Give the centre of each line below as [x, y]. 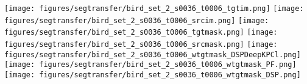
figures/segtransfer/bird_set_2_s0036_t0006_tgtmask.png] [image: [141, 33]
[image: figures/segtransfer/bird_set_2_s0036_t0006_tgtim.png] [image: [154, 9]
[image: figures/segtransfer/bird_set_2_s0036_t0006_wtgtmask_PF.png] [150, 65]
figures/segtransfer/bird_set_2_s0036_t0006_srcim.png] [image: [137, 20]
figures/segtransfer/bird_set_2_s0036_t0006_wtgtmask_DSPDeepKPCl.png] [153, 54]
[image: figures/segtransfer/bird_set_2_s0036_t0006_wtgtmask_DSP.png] [153, 75]
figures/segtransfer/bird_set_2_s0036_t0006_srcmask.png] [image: [141, 44]
